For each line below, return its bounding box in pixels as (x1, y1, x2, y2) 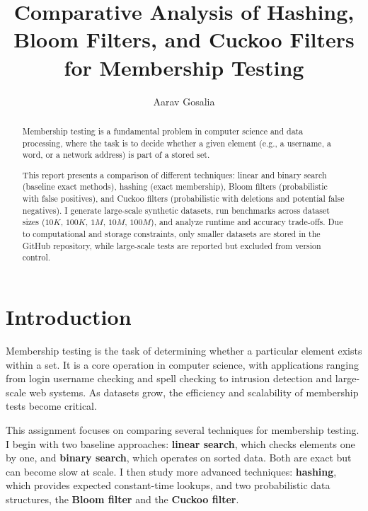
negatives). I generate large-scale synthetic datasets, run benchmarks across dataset (22, 204, 330, 216)
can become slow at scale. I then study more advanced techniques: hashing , (6, 464, 337, 478)
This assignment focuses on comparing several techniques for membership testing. (6, 422, 360, 437)
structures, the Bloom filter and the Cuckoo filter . (6, 491, 239, 506)
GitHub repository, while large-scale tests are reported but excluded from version (22, 239, 321, 251)
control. (22, 251, 51, 263)
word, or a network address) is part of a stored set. (22, 149, 210, 161)
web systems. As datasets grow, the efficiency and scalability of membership (29, 384, 359, 399)
